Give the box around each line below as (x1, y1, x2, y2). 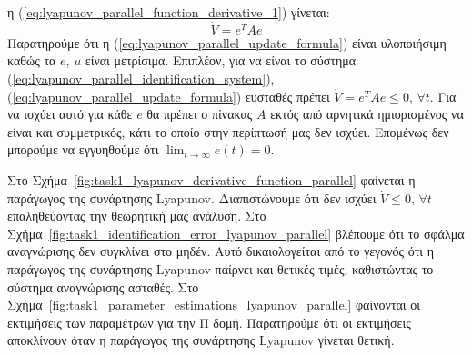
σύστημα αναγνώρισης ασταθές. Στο (7, 277, 199, 296)
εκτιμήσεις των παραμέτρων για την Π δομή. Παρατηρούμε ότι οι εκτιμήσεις (7, 312, 411, 331)
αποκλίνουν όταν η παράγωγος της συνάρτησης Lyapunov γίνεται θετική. (7, 330, 395, 350)
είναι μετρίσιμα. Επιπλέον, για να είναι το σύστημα (85, 51, 357, 70)
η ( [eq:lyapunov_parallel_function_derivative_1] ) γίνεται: (7, 3, 330, 21)
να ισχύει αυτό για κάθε (7, 104, 133, 123)
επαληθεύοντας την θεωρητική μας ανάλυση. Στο (7, 206, 266, 225)
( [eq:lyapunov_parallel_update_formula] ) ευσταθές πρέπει (7, 86, 330, 105)
